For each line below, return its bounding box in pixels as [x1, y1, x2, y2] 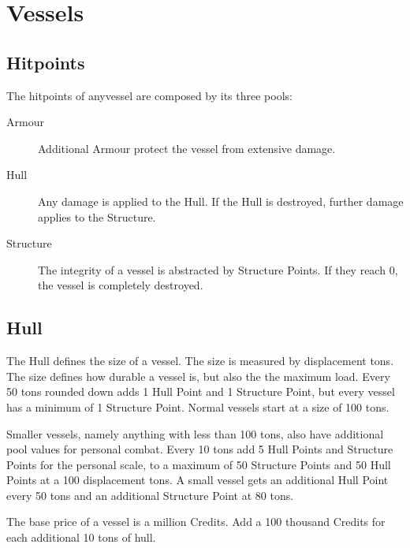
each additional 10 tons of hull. [6, 529, 156, 546]
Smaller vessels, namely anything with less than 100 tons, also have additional [6, 425, 384, 442]
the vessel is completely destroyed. [38, 277, 203, 293]
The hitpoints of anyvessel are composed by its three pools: [6, 87, 293, 103]
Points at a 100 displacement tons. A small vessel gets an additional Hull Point [6, 472, 389, 488]
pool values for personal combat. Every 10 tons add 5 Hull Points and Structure [6, 441, 393, 457]
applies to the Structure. [38, 208, 156, 225]
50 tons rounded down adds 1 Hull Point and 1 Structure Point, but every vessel [6, 383, 395, 400]
